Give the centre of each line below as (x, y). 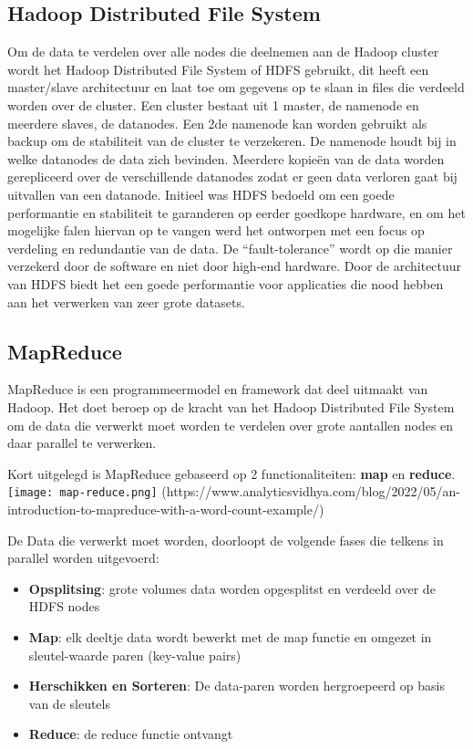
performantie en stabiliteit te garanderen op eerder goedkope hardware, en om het (236, 212)
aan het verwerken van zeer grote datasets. (126, 302)
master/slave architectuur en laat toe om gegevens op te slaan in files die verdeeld (236, 87)
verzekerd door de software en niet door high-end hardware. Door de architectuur (235, 266)
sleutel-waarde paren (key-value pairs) (135, 655)
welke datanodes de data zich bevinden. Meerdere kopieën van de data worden (226, 158)
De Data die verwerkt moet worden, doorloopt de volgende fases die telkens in (226, 540)
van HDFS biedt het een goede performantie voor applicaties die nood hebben (226, 283)
